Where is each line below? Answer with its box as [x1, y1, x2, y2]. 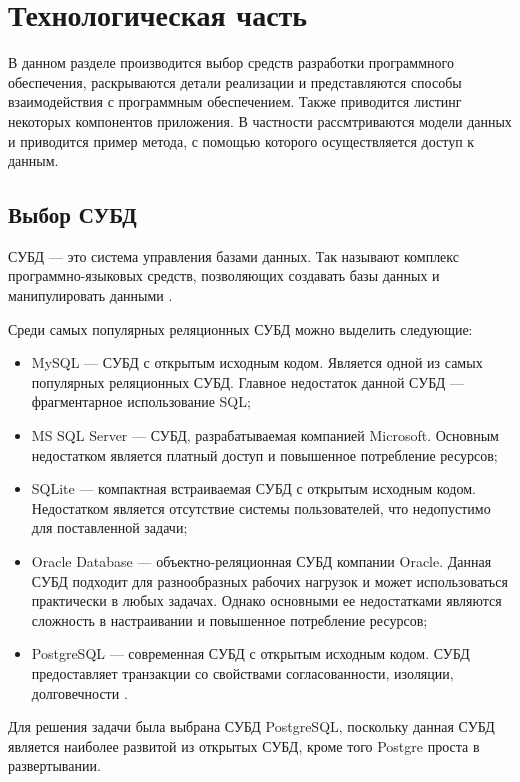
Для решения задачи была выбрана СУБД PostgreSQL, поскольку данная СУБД [8, 716, 495, 737]
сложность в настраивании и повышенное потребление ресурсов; [31, 609, 428, 630]
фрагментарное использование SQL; [31, 391, 251, 412]
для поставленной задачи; [31, 517, 188, 538]
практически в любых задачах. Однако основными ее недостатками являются [31, 590, 502, 611]
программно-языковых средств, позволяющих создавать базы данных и [8, 265, 440, 286]
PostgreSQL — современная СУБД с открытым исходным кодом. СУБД [31, 643, 470, 664]
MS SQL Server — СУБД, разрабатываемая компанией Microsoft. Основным [31, 425, 499, 446]
